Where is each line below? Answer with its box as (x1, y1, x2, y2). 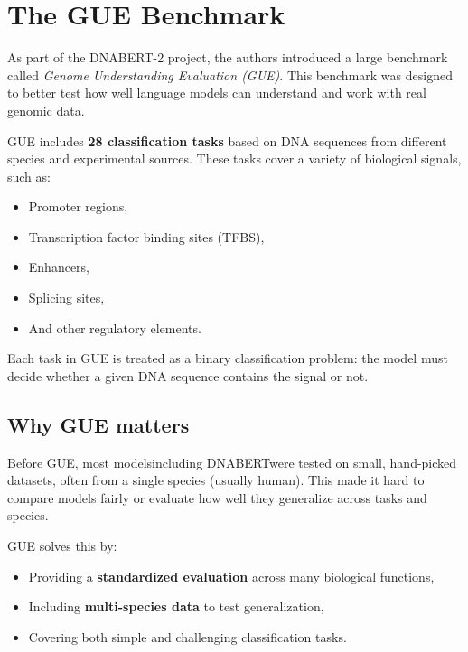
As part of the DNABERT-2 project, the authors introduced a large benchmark (7, 48, 448, 67)
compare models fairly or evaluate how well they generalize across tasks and (7, 488, 427, 507)
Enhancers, (28, 257, 90, 276)
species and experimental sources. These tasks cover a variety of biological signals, (7, 149, 462, 168)
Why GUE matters (7, 410, 190, 438)
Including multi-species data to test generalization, (28, 597, 324, 616)
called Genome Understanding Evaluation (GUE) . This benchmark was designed (7, 65, 453, 84)
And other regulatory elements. (28, 318, 201, 337)
